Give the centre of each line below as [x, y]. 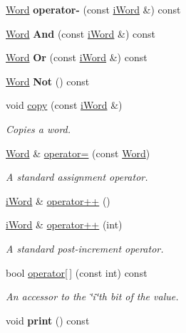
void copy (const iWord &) [64, 105]
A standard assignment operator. [77, 177]
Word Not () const [48, 81]
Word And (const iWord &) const [81, 33]
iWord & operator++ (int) [64, 224]
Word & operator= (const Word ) [78, 153]
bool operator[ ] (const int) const [77, 272]
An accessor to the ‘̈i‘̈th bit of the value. [92, 296]
